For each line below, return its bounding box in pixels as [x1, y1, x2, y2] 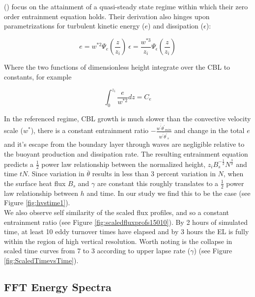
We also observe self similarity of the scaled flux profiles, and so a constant [4, 207, 229, 217]
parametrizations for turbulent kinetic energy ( [4, 21, 145, 31]
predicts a [4, 159, 34, 169]
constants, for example [4, 71, 72, 81]
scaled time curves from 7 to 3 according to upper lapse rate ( [4, 245, 191, 256]
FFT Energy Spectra [4, 279, 112, 294]
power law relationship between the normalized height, [41, 159, 206, 169]
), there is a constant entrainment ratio [30, 125, 149, 135]
